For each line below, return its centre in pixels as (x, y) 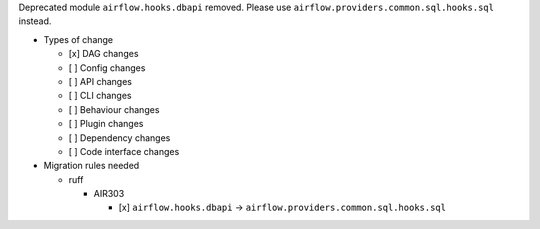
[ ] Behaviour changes (114, 109)
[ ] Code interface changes (124, 151)
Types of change (78, 39)
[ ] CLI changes (100, 96)
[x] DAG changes (103, 54)
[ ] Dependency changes (119, 137)
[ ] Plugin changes (106, 124)
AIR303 (109, 194)
